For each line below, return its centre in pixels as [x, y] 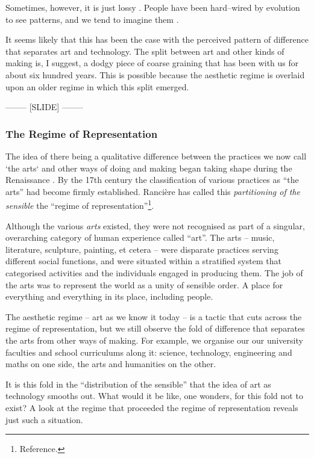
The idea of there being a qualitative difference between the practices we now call [156, 156]
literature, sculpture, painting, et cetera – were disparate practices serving [142, 249]
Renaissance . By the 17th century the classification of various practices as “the [152, 180]
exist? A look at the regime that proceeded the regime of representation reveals [152, 407]
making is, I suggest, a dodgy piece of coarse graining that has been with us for [152, 63]
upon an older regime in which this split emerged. [97, 86]
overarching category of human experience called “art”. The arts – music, [140, 237]
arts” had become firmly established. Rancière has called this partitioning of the [153, 191]
